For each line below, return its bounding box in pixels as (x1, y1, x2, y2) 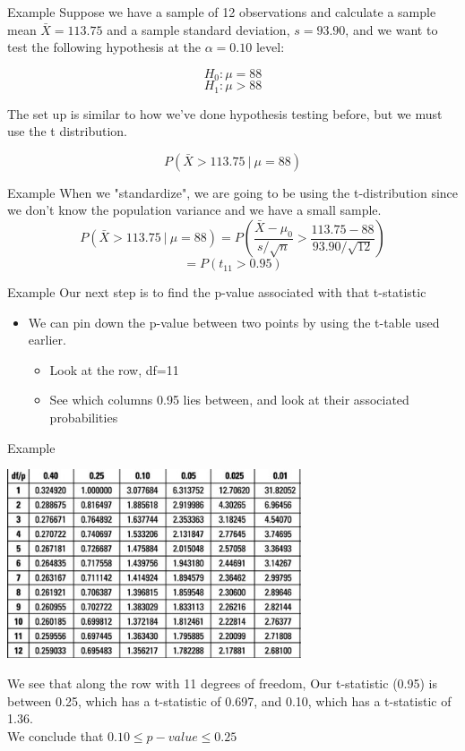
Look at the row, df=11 (49, 360, 179, 379)
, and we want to (345, 20, 438, 38)
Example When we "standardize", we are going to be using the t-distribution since (7, 183, 459, 201)
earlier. (28, 330, 66, 349)
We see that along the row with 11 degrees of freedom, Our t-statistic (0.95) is (7, 673, 437, 692)
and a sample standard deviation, (107, 20, 290, 38)
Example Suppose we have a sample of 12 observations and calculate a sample (7, 3, 436, 21)
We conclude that (7, 726, 104, 745)
